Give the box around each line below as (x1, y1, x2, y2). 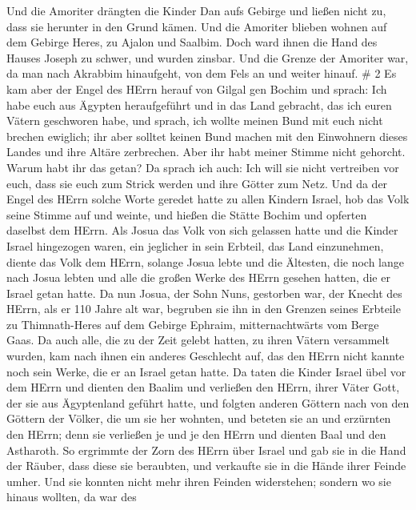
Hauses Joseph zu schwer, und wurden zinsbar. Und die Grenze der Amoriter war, (6, 49, 409, 66)
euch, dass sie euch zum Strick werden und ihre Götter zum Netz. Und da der (6, 175, 388, 191)
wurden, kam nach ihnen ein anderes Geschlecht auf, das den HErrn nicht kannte (6, 347, 405, 364)
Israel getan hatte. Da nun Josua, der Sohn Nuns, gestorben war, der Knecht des (6, 284, 402, 301)
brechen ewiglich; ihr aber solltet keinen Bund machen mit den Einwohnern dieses (6, 127, 408, 144)
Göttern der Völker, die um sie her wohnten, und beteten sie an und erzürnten (6, 410, 391, 427)
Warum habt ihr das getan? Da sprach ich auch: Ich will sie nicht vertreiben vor (6, 159, 399, 175)
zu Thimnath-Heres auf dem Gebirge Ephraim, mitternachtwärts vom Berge (6, 315, 379, 332)
